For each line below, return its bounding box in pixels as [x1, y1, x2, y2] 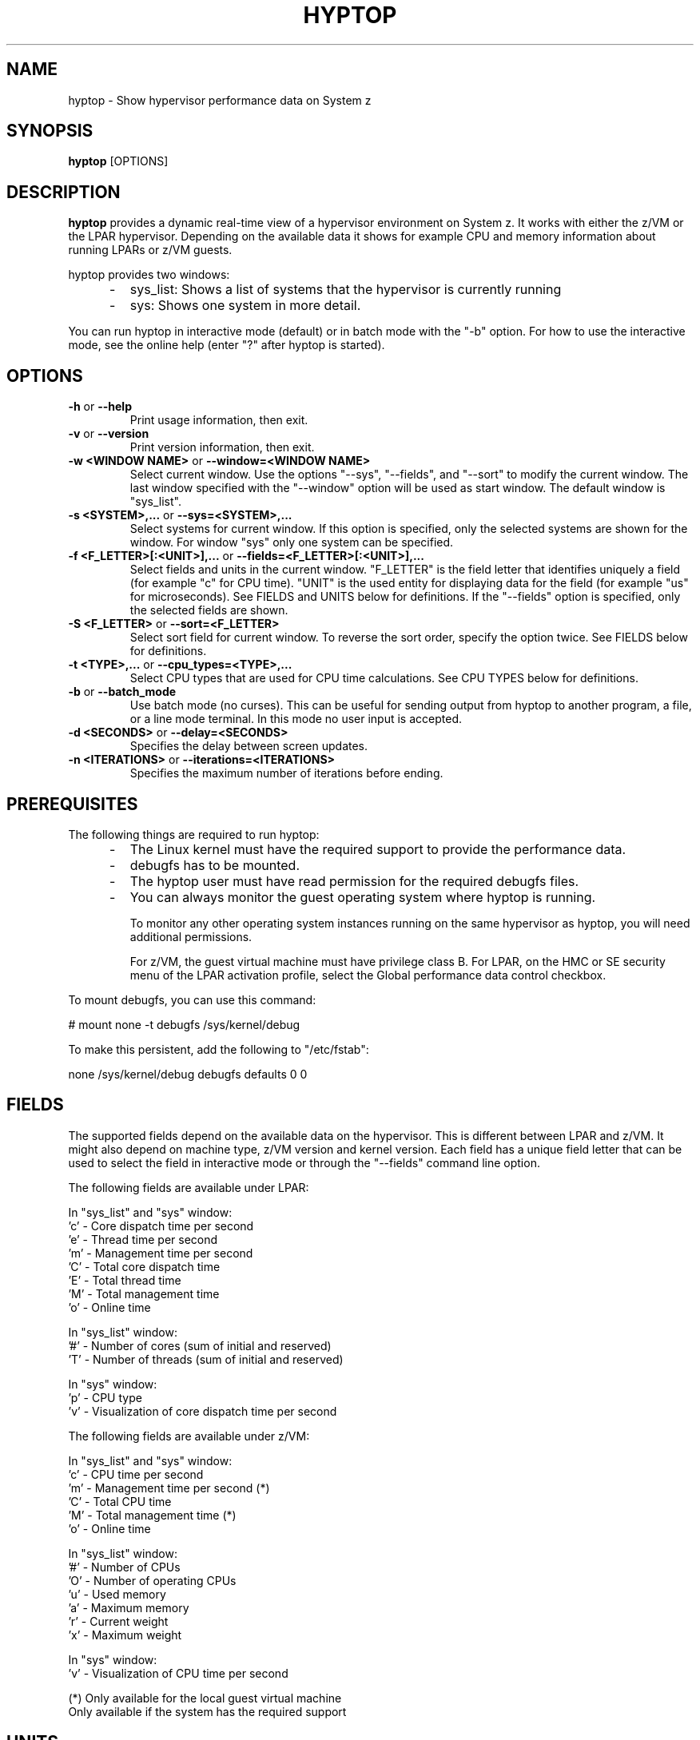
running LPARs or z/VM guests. [68, 243, 233, 257]
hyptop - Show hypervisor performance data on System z [68, 93, 372, 107]
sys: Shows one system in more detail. [129, 297, 361, 314]
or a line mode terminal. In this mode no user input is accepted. [129, 712, 462, 726]
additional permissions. [129, 929, 253, 943]
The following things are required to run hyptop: [68, 827, 320, 841]
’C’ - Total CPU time [68, 1494, 172, 1508]
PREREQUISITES [6, 793, 138, 814]
